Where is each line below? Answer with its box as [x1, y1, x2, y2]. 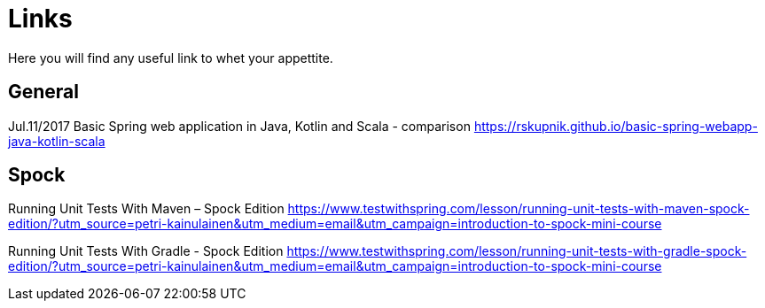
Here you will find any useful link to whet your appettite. [8, 50, 333, 65]
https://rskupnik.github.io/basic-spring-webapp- [473, 118, 758, 134]
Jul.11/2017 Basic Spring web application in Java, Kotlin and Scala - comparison [8, 118, 471, 134]
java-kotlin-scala [8, 133, 105, 149]
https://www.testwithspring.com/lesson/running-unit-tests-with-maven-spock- [287, 201, 750, 217]
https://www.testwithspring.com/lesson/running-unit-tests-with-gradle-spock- [286, 243, 747, 259]
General [8, 81, 80, 104]
